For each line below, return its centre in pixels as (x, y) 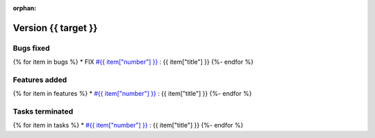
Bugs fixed (31, 48)
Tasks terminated (43, 112)
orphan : (25, 8)
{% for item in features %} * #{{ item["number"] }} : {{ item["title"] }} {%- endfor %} (132, 94)
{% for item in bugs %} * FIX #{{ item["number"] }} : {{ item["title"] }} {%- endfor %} (133, 62)
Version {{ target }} (55, 28)
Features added (40, 80)
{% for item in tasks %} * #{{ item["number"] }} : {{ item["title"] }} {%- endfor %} (128, 126)
